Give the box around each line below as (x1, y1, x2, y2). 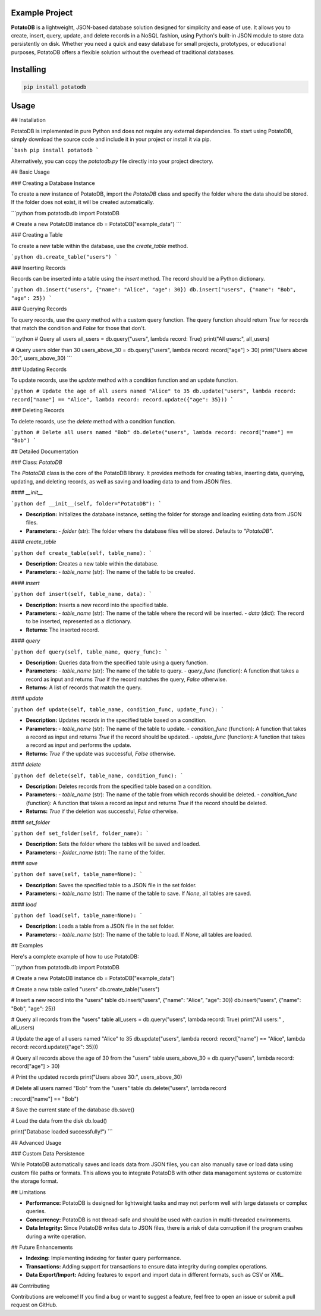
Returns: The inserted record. (26, 626, 99, 633)
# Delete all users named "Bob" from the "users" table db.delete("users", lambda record (11, 1084, 227, 1091)
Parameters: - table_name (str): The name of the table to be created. (26, 569, 196, 576)
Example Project (11, 8, 73, 18)
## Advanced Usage (11, 1139, 62, 1146)
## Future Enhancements (11, 1243, 73, 1251)
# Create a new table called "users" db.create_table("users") (11, 985, 160, 993)
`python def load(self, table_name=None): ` (11, 912, 143, 919)
